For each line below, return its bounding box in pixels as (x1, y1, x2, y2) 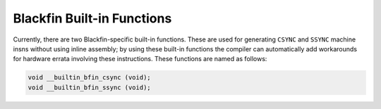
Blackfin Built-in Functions (13, 11, 172, 26)
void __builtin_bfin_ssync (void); (28, 83, 151, 91)
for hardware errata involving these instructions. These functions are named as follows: (13, 55, 267, 63)
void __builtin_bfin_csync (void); (28, 74, 151, 82)
